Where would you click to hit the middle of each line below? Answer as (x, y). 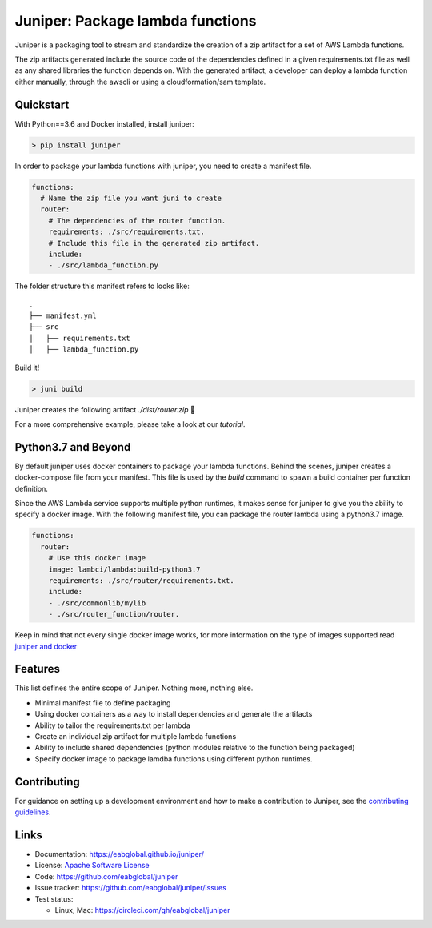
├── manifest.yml (63, 316)
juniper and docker (46, 646)
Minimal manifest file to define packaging (103, 703)
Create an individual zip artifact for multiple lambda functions (136, 737)
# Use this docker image (97, 558)
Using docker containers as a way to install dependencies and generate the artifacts (174, 714)
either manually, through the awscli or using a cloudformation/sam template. (140, 82)
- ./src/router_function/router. (114, 614)
